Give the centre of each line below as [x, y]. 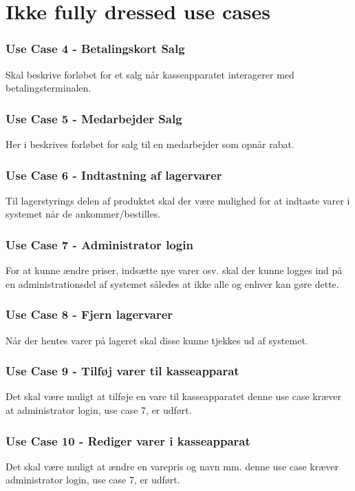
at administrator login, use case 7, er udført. [99, 410]
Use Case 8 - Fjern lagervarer [89, 314]
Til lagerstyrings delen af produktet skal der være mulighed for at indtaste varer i [178, 200]
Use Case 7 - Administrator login [99, 244]
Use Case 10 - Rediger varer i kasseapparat [128, 440]
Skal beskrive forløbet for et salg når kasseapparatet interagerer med [150, 74]
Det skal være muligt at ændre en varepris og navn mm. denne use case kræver [172, 466]
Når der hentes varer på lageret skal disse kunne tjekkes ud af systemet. [157, 340]
